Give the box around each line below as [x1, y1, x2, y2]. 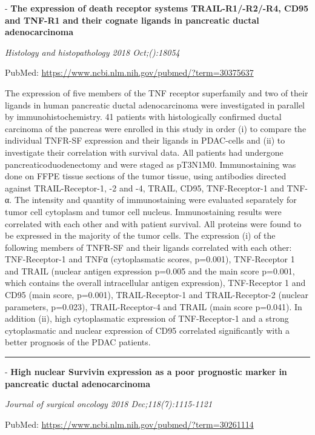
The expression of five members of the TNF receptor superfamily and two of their [5, 86, 308, 99]
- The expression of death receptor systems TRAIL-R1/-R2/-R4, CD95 [5, 2, 309, 14]
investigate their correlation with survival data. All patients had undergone [5, 145, 283, 158]
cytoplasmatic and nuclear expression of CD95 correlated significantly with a [5, 324, 290, 336]
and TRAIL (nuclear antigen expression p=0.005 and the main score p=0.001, [5, 264, 295, 277]
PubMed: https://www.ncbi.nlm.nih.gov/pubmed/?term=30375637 [5, 66, 254, 79]
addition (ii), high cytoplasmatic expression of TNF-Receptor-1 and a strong [5, 312, 289, 325]
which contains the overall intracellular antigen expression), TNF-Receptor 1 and [5, 276, 306, 289]
